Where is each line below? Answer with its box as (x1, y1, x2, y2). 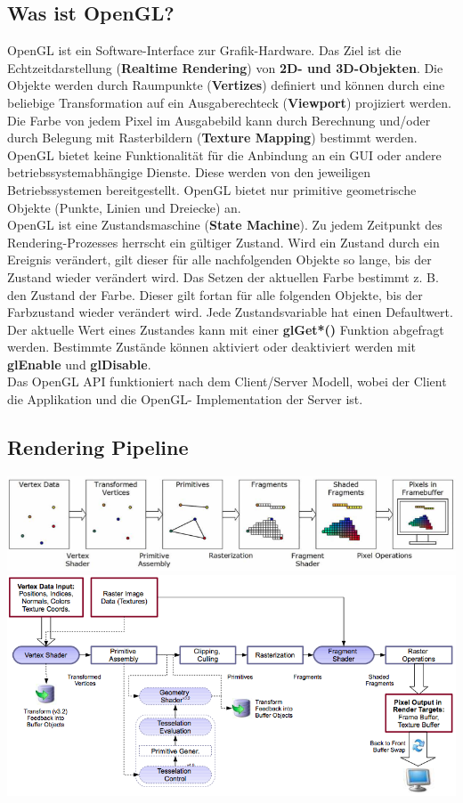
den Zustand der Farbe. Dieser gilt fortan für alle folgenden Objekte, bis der (7, 285, 423, 304)
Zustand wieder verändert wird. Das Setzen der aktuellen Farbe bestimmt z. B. (7, 267, 439, 286)
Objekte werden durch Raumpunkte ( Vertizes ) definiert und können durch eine (7, 76, 445, 94)
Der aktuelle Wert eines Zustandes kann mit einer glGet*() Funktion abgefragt (7, 320, 444, 338)
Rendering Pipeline (7, 434, 189, 461)
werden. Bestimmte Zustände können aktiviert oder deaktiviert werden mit (7, 337, 417, 356)
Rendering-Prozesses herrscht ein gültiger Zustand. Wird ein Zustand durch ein (7, 232, 440, 251)
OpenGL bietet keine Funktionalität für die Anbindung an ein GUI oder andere (7, 145, 442, 164)
